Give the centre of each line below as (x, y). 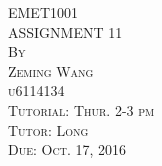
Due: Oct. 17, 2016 (67, 149)
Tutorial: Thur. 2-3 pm (81, 109)
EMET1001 (43, 12)
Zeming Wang (51, 70)
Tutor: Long (48, 129)
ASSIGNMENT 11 (65, 31)
